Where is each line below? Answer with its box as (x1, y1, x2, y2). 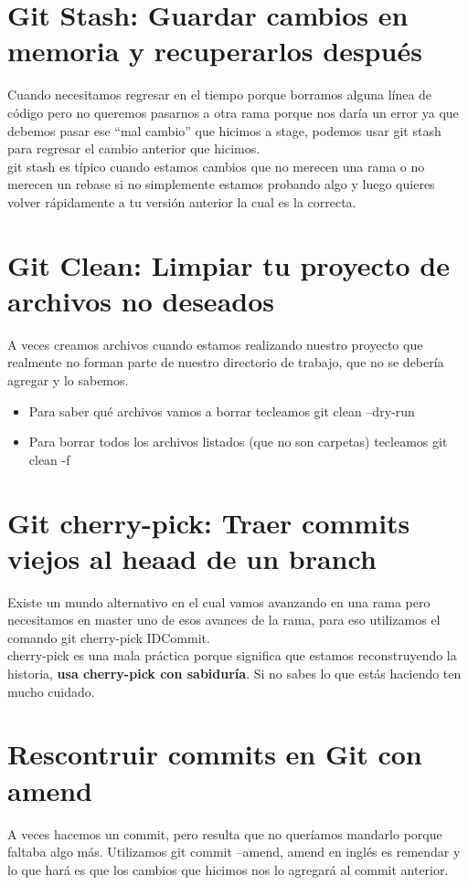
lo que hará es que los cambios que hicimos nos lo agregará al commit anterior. (7, 859, 449, 879)
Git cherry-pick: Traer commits (7, 503, 410, 541)
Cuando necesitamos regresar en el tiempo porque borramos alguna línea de (7, 85, 432, 104)
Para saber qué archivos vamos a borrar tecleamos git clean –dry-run (28, 401, 415, 420)
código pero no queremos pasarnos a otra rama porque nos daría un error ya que (7, 102, 459, 121)
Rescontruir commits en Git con (7, 735, 422, 773)
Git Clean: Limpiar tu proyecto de (7, 246, 450, 283)
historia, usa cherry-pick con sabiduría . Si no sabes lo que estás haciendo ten (7, 664, 462, 683)
